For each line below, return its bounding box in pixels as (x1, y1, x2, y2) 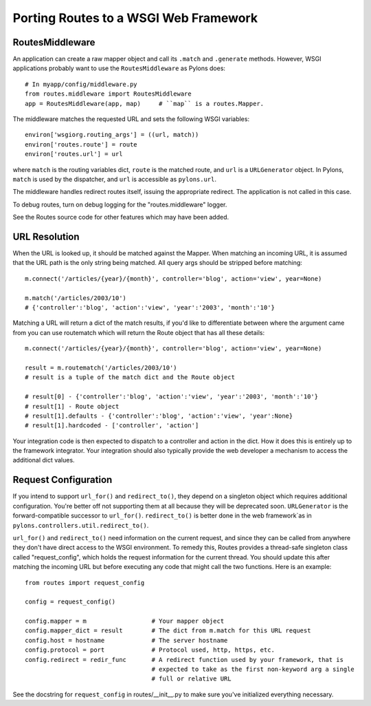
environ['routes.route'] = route (25, 140, 137, 148)
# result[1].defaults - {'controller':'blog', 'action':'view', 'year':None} (25, 411, 293, 420)
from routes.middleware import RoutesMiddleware (25, 90, 192, 98)
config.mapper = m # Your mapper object (25, 617, 225, 625)
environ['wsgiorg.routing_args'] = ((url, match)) (25, 131, 199, 139)
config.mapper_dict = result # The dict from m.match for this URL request (25, 627, 311, 634)
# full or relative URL (151, 675, 232, 683)
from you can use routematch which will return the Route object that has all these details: (12, 328, 265, 336)
